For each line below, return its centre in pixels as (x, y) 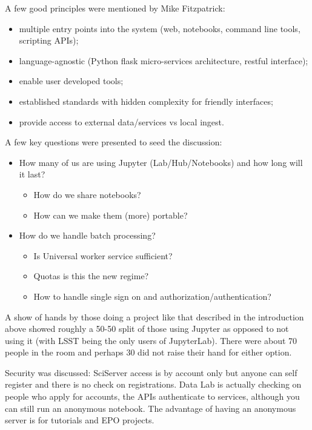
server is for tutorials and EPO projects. (80, 420)
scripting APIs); (49, 40)
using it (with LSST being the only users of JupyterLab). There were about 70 (151, 340)
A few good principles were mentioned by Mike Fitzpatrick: (115, 8)
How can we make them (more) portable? (111, 215)
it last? (32, 174)
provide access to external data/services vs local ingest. (121, 121)
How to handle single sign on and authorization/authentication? (152, 296)
